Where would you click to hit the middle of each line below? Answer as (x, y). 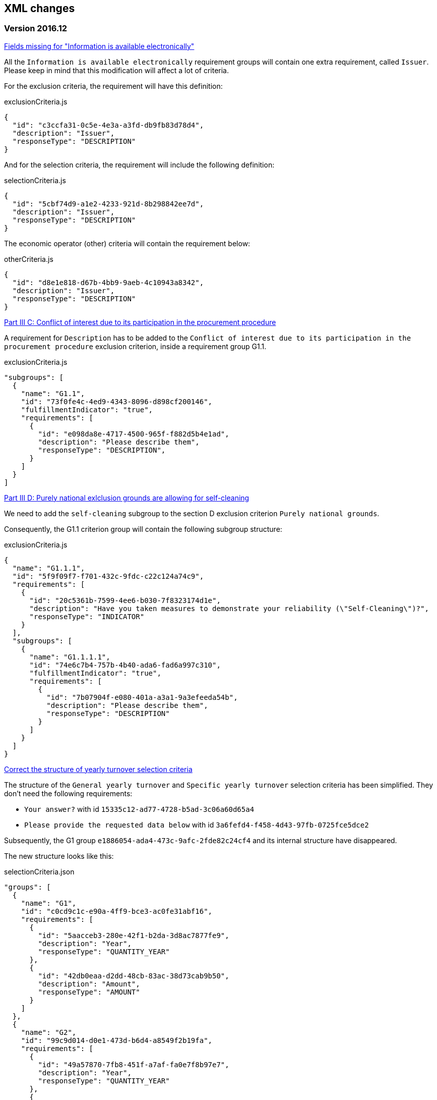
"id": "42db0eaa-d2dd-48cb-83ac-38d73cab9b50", (134, 976)
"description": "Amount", (89, 984)
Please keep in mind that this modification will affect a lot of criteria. (117, 70)
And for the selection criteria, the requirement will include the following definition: (139, 164)
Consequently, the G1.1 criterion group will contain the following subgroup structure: (143, 529)
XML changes (40, 8)
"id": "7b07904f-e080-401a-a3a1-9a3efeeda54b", (142, 697)
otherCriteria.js (29, 259)
